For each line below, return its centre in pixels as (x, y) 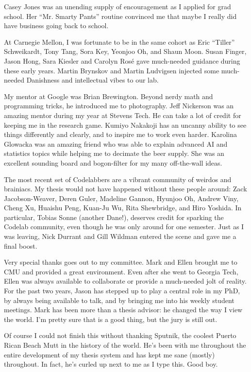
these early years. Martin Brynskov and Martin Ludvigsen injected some (112, 70)
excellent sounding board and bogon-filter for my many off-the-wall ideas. (113, 162)
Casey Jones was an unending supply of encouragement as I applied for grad (117, 6)
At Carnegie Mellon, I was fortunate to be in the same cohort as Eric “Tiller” (119, 42)
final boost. (21, 245)
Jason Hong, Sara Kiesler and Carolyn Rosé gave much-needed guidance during (122, 60)
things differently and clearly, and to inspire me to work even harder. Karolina (120, 134)
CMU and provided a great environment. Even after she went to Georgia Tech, (121, 271)
